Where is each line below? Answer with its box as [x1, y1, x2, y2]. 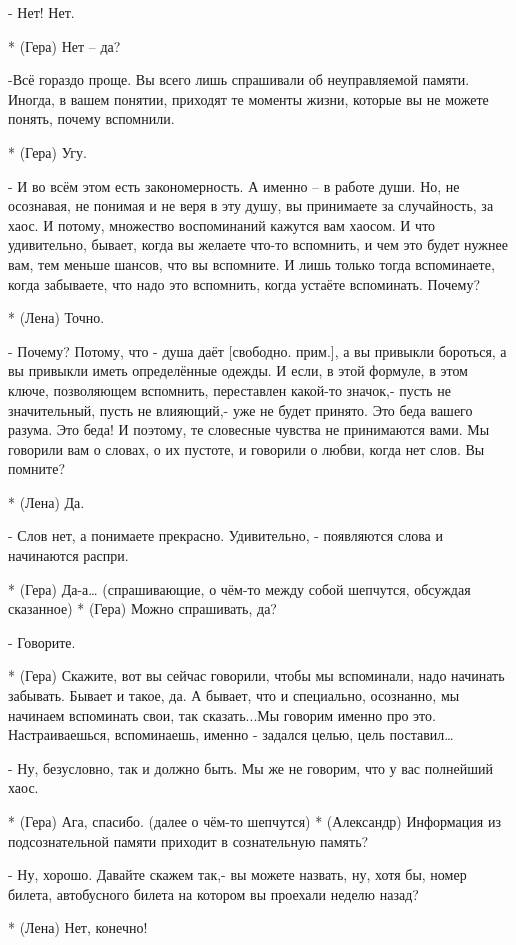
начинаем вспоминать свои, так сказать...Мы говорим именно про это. [8, 704, 436, 725]
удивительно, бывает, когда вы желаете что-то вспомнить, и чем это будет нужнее [8, 234, 508, 255]
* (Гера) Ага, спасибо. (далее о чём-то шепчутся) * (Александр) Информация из [8, 811, 501, 831]
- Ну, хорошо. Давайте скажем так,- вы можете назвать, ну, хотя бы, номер [8, 864, 467, 885]
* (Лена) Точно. [8, 307, 105, 328]
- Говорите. [8, 631, 76, 652]
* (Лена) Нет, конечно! [8, 917, 148, 938]
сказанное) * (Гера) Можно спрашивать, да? [8, 598, 277, 619]
